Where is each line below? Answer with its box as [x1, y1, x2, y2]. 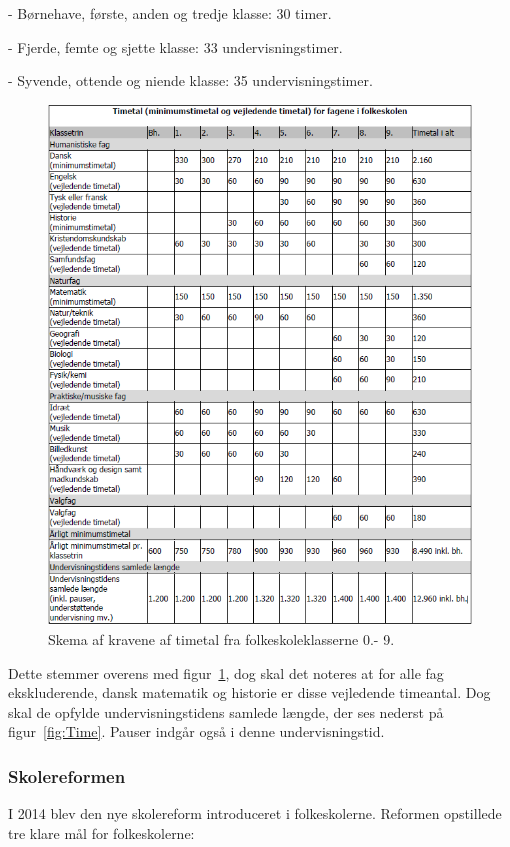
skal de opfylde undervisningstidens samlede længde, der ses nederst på [8, 701, 444, 722]
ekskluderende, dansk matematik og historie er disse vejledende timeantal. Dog [8, 682, 491, 703]
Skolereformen [8, 763, 126, 788]
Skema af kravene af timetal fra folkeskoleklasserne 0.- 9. [48, 629, 395, 650]
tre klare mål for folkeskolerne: [8, 822, 195, 843]
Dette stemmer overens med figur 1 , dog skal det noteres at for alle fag [8, 662, 444, 683]
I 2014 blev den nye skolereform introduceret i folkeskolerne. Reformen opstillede [8, 803, 502, 824]
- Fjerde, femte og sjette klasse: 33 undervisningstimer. [8, 36, 343, 57]
